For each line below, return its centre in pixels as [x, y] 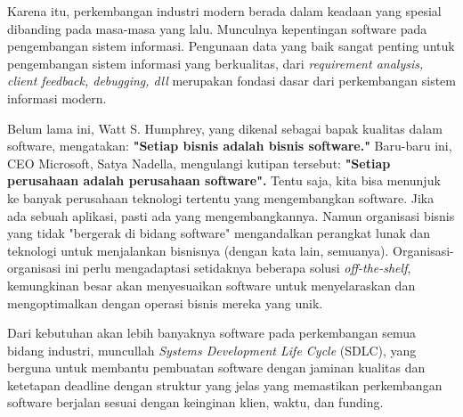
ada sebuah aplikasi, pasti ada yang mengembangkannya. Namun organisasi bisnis [231, 215]
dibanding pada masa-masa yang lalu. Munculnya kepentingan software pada [217, 28]
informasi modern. [57, 98]
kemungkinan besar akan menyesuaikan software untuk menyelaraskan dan [211, 285]
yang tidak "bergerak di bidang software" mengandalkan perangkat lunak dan [219, 233]
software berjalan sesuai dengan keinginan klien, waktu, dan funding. [195, 402]
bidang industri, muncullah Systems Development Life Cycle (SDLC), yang [212, 350]
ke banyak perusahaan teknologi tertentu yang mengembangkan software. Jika [221, 197]
